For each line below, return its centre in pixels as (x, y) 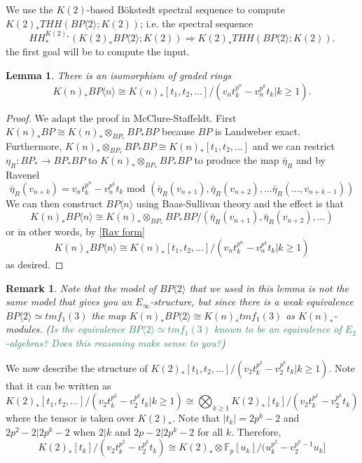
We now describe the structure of (77, 367)
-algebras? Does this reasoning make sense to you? (113, 342)
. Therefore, (256, 431)
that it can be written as (58, 385)
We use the (29, 9)
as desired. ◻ (35, 264)
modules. (24, 329)
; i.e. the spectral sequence (197, 23)
